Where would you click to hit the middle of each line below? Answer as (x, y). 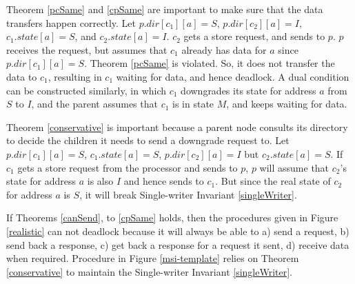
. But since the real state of (273, 181)
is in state (193, 104)
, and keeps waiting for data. (287, 104)
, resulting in (75, 76)
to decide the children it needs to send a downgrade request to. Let (148, 140)
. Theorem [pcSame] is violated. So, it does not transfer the (210, 63)
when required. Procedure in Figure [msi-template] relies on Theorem (153, 258)
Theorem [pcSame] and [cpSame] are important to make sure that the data (165, 9)
